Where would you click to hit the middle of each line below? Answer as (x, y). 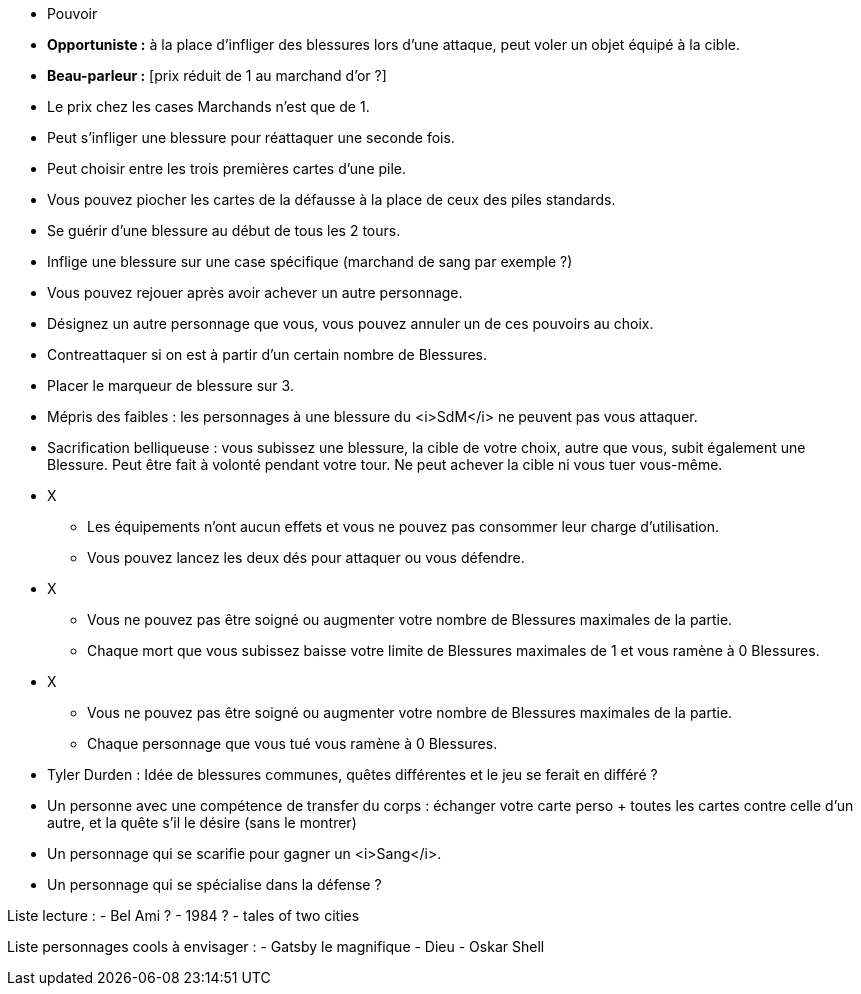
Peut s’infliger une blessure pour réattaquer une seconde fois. (251, 137)
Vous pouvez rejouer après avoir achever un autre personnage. (255, 292)
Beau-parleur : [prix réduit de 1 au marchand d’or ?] (217, 75)
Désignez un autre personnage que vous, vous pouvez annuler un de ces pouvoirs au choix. (350, 323)
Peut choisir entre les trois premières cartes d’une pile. (227, 168)
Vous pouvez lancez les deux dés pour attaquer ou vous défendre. (306, 557)
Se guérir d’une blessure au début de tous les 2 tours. (224, 230)
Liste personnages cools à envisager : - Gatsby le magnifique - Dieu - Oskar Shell (276, 946)
